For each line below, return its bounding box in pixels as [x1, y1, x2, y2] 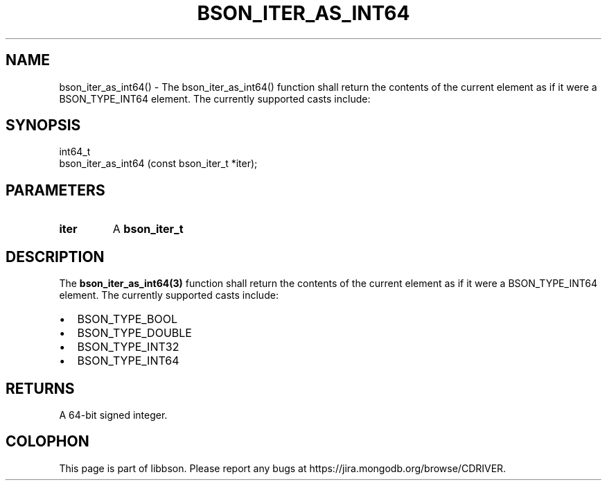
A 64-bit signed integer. [59, 408, 168, 421]
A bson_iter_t [112, 222, 184, 236]
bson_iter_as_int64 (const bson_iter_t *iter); [59, 157, 258, 170]
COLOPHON [6, 433, 89, 451]
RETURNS [6, 379, 75, 397]
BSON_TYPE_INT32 [77, 340, 179, 354]
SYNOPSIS [6, 116, 81, 134]
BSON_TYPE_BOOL [77, 312, 178, 327]
